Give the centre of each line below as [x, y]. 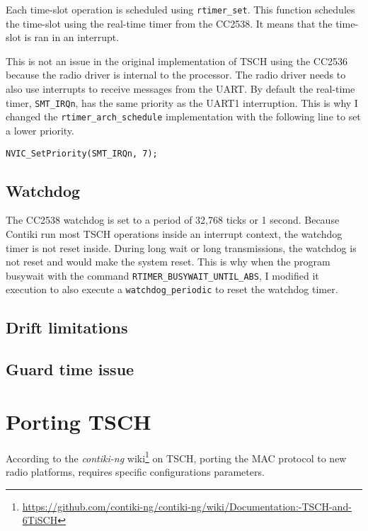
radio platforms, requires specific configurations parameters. [135, 472]
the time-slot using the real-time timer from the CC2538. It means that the [169, 23]
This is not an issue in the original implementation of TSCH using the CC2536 [177, 61]
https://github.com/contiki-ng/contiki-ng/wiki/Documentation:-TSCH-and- [187, 506]
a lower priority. [40, 130]
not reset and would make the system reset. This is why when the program [168, 262]
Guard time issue [70, 369]
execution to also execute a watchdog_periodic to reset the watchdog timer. [172, 289]
